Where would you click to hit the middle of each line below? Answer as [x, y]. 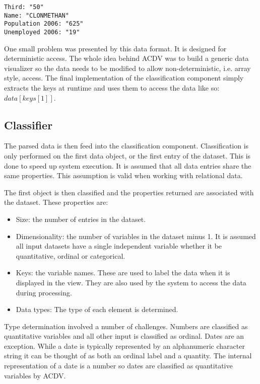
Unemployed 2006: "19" [42, 32]
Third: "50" [24, 7]
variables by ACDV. [35, 375]
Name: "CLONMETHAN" [37, 15]
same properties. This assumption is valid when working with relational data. [123, 175]
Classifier [28, 125]
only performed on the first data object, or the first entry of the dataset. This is [127, 155]
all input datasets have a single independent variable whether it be [119, 246]
